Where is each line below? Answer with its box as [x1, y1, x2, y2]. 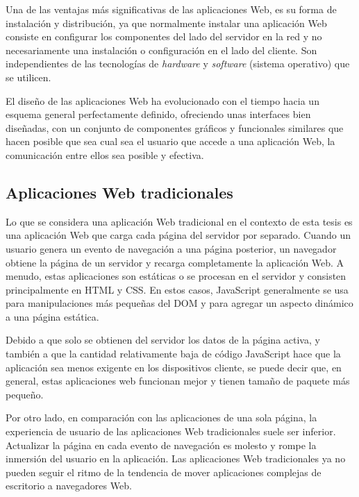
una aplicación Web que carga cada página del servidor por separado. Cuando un [6, 228, 351, 242]
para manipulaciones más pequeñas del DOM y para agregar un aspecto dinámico [6, 296, 353, 310]
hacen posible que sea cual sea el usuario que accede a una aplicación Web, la [6, 134, 335, 149]
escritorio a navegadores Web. [6, 478, 132, 493]
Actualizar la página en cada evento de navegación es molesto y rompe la [6, 437, 317, 452]
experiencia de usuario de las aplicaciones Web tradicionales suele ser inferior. [6, 424, 336, 439]
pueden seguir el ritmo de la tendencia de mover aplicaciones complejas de [6, 464, 322, 479]
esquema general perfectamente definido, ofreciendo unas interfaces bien [6, 107, 311, 121]
